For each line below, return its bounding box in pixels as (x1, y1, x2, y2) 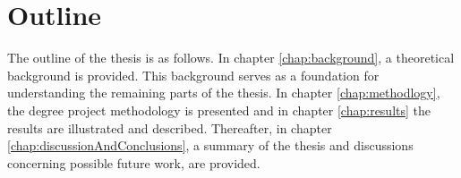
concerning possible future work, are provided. (7, 153, 260, 172)
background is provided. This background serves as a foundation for (7, 65, 380, 84)
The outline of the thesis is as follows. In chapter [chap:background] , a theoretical (7, 48, 455, 67)
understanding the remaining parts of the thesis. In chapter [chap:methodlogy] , (7, 83, 440, 102)
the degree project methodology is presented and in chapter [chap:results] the (7, 100, 431, 119)
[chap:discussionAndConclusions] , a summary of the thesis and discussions (7, 136, 414, 155)
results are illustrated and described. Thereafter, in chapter (7, 118, 332, 137)
